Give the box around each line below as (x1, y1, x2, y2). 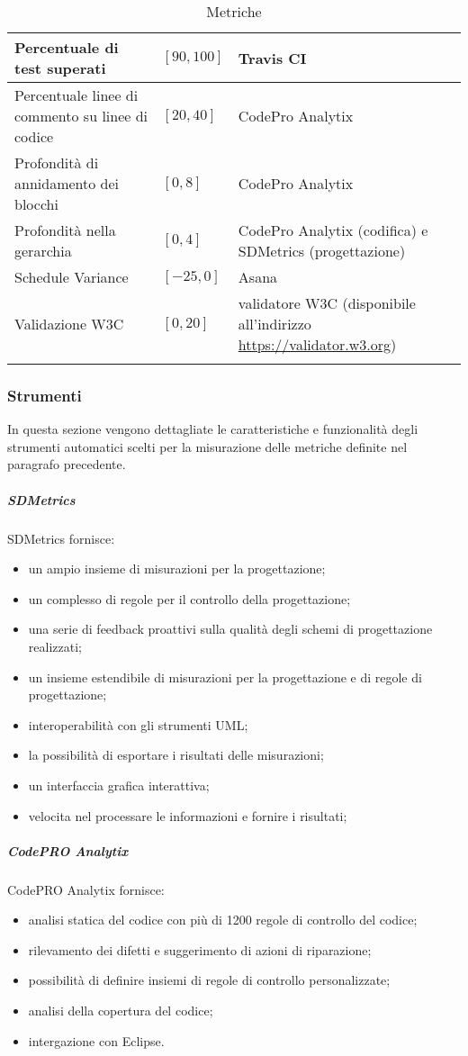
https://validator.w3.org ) (238, 334, 397, 355)
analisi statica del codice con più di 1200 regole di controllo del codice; (28, 910, 418, 929)
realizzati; (28, 636, 82, 655)
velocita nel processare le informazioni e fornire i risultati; (28, 806, 347, 825)
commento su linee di (14, 105, 148, 126)
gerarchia (14, 240, 72, 261)
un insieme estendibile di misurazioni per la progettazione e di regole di (28, 667, 422, 686)
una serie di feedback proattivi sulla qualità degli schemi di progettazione (28, 619, 433, 638)
